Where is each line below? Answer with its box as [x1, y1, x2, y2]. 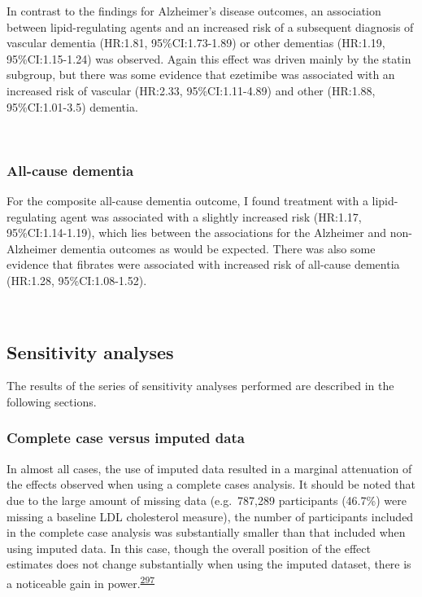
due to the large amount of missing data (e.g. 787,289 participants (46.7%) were [7, 491, 407, 508]
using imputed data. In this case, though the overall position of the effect [7, 539, 371, 556]
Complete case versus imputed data [7, 428, 245, 448]
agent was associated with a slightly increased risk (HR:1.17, [60, 208, 362, 225]
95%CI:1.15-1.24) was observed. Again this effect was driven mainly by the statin [7, 50, 411, 67]
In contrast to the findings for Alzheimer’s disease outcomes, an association [7, 2, 381, 19]
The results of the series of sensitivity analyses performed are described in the [7, 377, 394, 394]
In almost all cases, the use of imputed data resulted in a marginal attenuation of [7, 459, 412, 476]
